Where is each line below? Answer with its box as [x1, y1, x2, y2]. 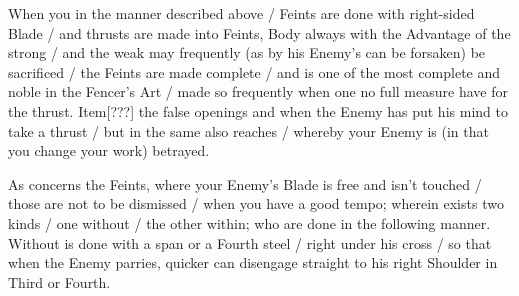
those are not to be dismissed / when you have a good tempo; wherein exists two [8, 193, 504, 214]
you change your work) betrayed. [8, 140, 210, 161]
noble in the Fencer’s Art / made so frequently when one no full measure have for [8, 81, 508, 102]
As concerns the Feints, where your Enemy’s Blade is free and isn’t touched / [8, 173, 482, 194]
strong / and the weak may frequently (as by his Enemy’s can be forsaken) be [8, 42, 486, 63]
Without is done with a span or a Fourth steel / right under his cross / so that [8, 232, 492, 253]
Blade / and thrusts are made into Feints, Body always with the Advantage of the [8, 22, 511, 43]
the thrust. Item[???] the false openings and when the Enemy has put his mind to [8, 100, 508, 121]
